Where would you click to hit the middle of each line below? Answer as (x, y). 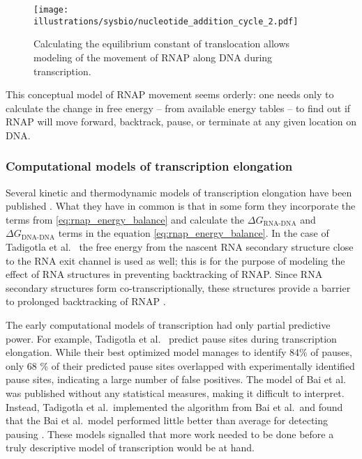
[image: (51, 10)
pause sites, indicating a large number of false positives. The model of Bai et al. (176, 379)
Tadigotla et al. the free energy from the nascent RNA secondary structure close (180, 247)
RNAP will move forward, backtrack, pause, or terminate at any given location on (181, 122)
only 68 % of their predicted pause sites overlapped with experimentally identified (180, 365)
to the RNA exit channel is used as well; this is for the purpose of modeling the (175, 260)
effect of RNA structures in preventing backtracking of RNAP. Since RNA (164, 274)
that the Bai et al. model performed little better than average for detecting (167, 420)
